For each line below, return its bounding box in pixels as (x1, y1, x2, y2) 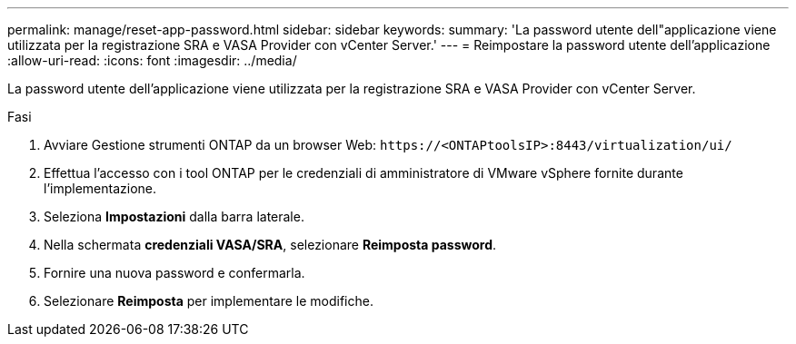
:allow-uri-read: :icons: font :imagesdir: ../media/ (7, 53, 297, 68)
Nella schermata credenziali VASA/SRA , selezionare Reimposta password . (44, 237, 497, 252)
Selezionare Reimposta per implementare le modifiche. (44, 293, 373, 309)
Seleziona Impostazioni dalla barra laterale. (44, 209, 304, 224)
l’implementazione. (44, 181, 157, 196)
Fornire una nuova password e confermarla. (44, 265, 305, 280)
